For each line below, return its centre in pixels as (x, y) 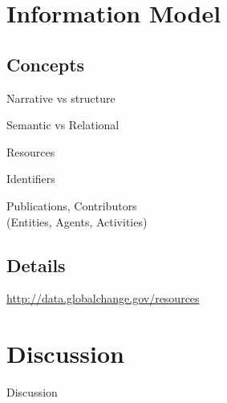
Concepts (46, 64)
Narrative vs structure (61, 98)
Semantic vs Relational (63, 125)
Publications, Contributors (72, 205)
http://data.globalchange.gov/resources (103, 298)
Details (36, 265)
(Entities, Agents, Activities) (77, 221)
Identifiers (31, 179)
